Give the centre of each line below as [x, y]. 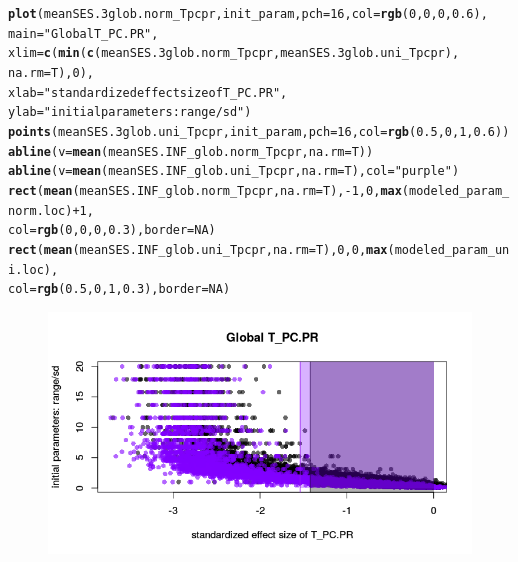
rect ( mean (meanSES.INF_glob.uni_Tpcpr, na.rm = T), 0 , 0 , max [198, 249]
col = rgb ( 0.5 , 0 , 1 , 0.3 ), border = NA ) [119, 289]
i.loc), [33, 269]
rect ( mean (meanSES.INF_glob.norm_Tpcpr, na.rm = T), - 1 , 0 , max [205, 190]
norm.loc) [40, 210]
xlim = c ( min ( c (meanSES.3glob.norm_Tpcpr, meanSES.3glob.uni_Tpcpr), [234, 53]
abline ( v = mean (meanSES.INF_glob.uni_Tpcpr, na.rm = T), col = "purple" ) [234, 171]
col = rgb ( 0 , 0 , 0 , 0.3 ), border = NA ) [112, 230]
